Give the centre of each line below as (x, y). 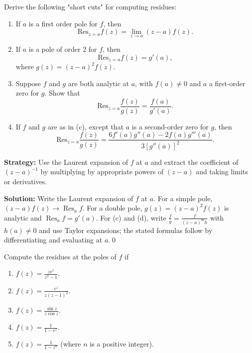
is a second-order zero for (170, 126)
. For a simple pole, (183, 198)
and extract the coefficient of (194, 162)
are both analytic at (99, 83)
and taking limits (222, 172)
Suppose (28, 83)
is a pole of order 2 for (63, 49)
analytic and (23, 217)
